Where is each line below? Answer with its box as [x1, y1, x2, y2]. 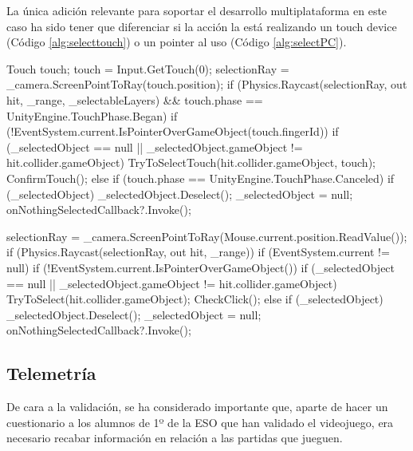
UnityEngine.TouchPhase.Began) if [6, 107, 178, 124]
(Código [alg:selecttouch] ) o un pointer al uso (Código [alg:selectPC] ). [6, 34, 347, 50]
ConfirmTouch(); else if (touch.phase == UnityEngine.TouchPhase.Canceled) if [6, 169, 395, 186]
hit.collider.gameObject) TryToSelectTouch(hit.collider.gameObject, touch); [6, 154, 376, 171]
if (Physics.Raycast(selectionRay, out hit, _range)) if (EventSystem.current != [6, 243, 390, 260]
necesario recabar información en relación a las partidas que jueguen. [6, 429, 343, 446]
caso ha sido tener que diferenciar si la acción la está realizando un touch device [6, 18, 397, 34]
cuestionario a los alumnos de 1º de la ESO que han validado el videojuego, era [6, 413, 394, 430]
